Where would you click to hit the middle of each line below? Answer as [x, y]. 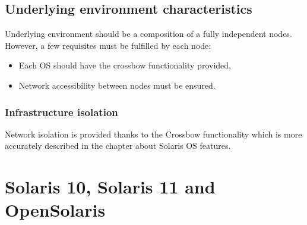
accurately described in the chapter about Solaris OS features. [118, 146]
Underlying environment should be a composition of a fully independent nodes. [148, 34]
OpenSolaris [55, 210]
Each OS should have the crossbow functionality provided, [125, 65]
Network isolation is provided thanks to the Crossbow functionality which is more [153, 134]
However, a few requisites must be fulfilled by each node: [108, 45]
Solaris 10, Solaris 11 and [110, 187]
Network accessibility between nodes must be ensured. [117, 85]
